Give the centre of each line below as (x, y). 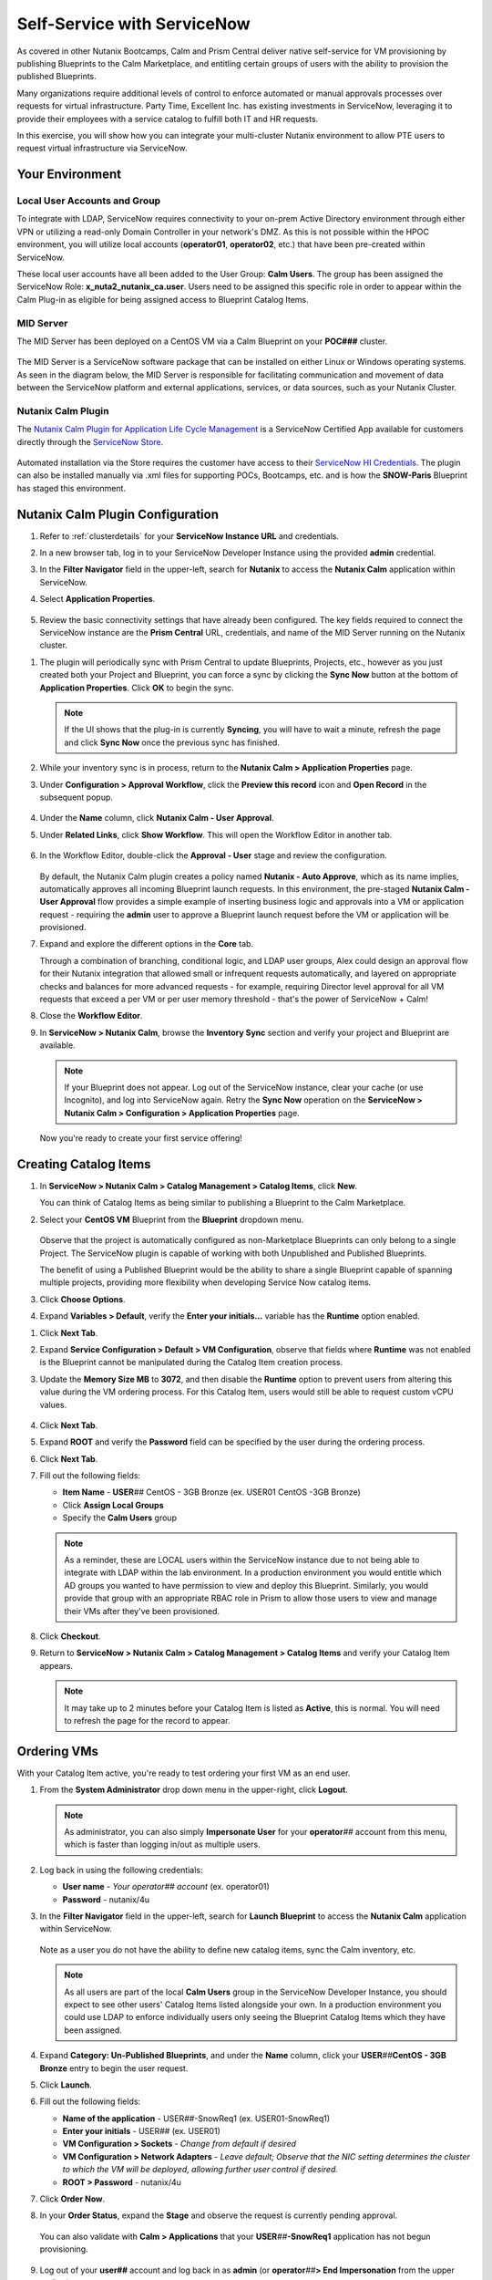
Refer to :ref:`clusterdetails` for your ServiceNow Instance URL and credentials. (189, 536)
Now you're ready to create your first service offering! (141, 1138)
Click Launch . (66, 2085)
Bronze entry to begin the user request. (114, 2068)
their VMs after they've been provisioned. (142, 1611)
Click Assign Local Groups (113, 1505)
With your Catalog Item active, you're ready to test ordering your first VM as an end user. (184, 1773)
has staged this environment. (72, 488)
